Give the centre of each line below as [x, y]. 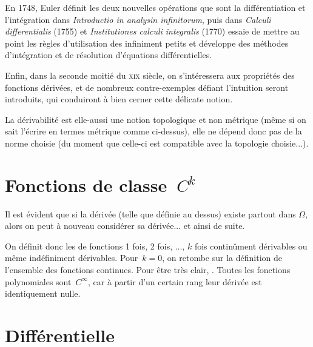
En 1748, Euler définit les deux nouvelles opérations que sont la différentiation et [155, 7]
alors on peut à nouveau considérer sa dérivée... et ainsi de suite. [125, 226]
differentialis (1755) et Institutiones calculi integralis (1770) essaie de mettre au [152, 31]
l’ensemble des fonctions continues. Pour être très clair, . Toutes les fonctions [148, 270]
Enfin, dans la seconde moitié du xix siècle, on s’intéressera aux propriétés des [150, 75]
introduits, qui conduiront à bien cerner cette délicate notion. [119, 99]
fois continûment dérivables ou [251, 246]
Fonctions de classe [86, 184]
